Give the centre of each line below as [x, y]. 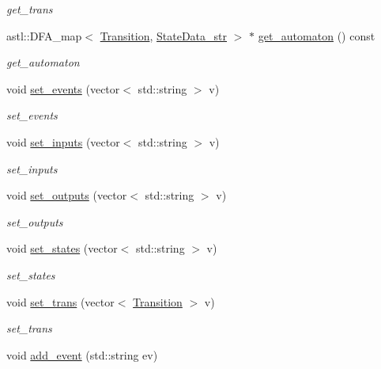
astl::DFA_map [44, 35]
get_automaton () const [317, 35]
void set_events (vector [63, 88]
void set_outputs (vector [67, 195]
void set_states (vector [62, 248]
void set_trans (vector [60, 301]
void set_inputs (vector [63, 141]
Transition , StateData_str [163, 35]
